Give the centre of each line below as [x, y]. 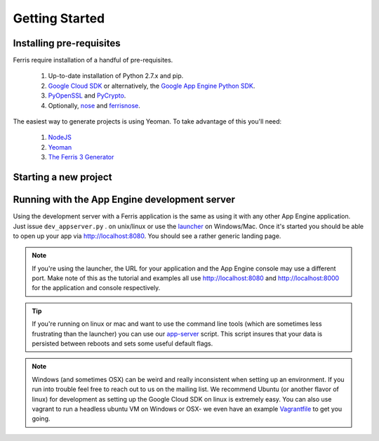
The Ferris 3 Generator [81, 157]
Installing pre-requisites [67, 43]
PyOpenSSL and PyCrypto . [87, 96]
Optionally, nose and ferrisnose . [94, 105]
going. [41, 419]
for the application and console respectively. [96, 288]
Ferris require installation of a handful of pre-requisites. [93, 60]
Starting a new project [62, 177]
